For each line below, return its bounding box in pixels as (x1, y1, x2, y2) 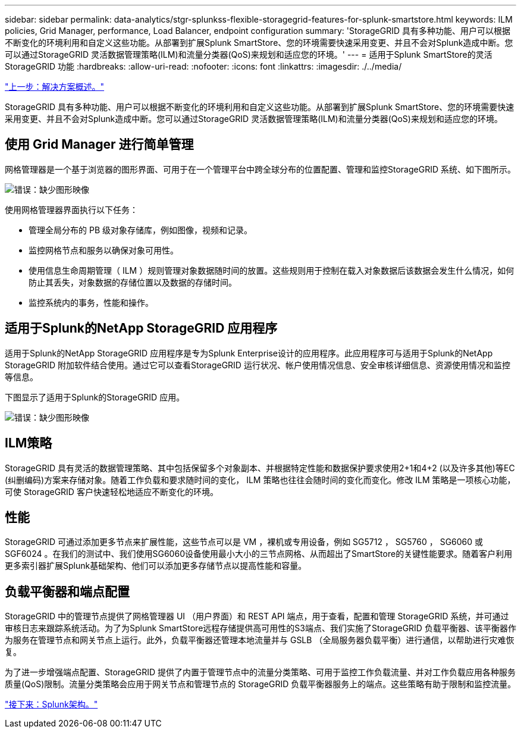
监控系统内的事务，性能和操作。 (29, 297, 153, 308)
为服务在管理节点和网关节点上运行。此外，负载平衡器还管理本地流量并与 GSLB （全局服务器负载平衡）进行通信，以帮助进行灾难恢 (5, 635, 514, 646)
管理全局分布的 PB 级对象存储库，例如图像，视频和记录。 (29, 224, 252, 235)
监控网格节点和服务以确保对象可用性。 (29, 245, 178, 255)
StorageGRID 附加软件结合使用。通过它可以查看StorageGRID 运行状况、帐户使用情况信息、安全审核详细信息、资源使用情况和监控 (5, 359, 510, 370)
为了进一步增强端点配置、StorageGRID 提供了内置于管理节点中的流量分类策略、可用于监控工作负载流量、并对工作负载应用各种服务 (5, 667, 516, 678)
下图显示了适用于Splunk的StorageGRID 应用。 (5, 391, 185, 402)
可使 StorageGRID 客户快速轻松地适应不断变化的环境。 (5, 486, 218, 497)
